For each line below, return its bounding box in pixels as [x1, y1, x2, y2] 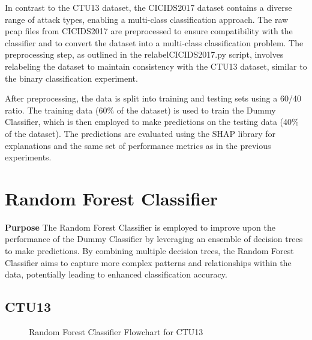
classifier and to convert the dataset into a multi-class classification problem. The [5, 36, 304, 49]
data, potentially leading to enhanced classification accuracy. [5, 268, 227, 281]
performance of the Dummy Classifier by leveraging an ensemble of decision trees [5, 232, 303, 245]
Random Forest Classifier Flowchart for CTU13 [29, 326, 203, 338]
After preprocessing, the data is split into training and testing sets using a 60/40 [5, 92, 301, 105]
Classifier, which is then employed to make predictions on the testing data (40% [5, 115, 299, 128]
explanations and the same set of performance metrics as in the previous [5, 139, 271, 151]
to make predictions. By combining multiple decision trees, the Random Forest [5, 244, 294, 257]
